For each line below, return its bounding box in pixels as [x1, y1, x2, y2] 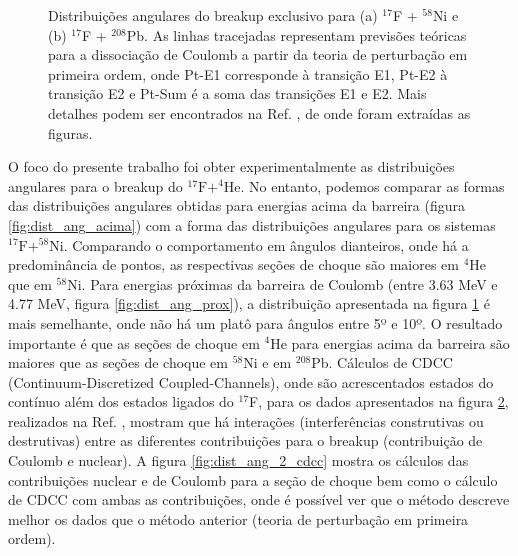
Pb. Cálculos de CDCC [311, 352, 453, 373]
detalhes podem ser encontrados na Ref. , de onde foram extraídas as [48, 102, 471, 123]
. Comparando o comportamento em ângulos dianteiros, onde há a [63, 234, 469, 255]
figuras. [48, 122, 93, 143]
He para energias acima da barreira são [270, 332, 510, 353]
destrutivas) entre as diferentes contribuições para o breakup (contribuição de [8, 430, 483, 451]
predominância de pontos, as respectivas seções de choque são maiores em [8, 254, 459, 275]
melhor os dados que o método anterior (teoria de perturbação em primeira [8, 508, 469, 529]
